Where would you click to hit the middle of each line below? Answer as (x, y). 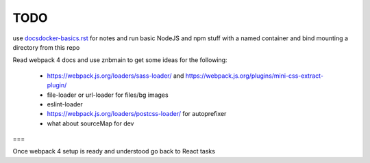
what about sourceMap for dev (90, 123)
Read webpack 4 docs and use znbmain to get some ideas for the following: (120, 60)
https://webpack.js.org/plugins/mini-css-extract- (255, 76)
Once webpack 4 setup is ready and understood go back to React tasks (114, 151)
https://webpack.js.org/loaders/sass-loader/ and (115, 76)
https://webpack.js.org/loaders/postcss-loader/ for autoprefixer (137, 114)
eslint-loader (65, 104)
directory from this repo (46, 47)
